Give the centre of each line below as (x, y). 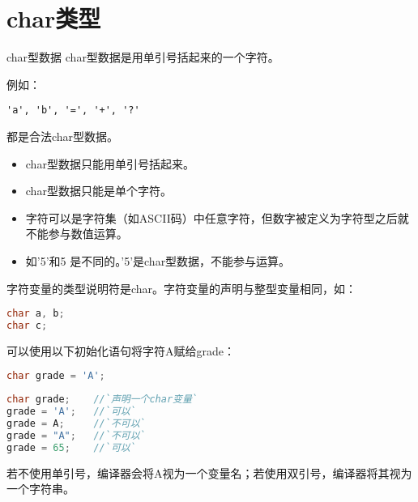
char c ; (27, 325)
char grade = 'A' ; (56, 376)
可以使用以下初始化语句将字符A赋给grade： (121, 350)
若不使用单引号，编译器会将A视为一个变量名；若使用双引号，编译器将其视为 (209, 472)
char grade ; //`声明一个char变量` (102, 400)
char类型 (54, 18)
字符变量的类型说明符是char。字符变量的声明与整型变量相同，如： (182, 288)
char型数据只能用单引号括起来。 (110, 163)
